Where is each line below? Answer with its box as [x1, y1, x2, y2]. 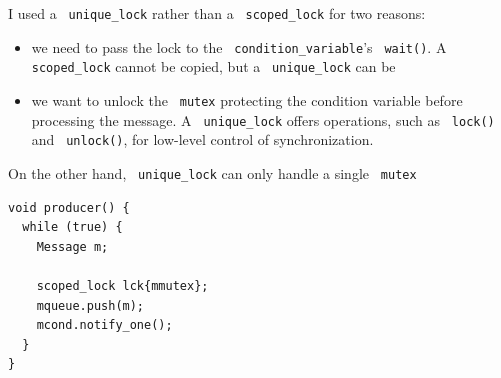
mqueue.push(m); [36, 298, 145, 313]
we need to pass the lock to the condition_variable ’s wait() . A [31, 36, 447, 57]
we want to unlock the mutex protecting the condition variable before [31, 89, 463, 110]
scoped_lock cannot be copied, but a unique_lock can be [31, 56, 396, 77]
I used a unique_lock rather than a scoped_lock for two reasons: [8, 3, 426, 23]
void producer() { [8, 200, 130, 215]
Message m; [36, 239, 109, 254]
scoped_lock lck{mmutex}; [36, 278, 209, 293]
